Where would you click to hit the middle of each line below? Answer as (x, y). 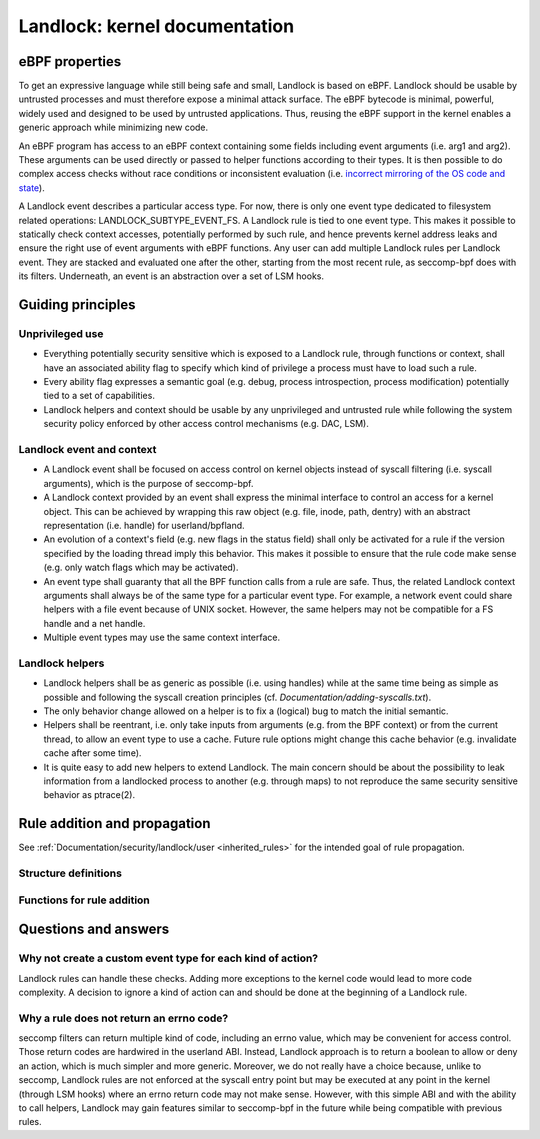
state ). (31, 187)
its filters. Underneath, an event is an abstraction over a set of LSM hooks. (171, 276)
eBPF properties (70, 61)
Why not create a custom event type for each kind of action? (168, 958)
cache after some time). (92, 753)
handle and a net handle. (94, 623)
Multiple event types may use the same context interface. (161, 637)
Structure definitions (70, 873)
